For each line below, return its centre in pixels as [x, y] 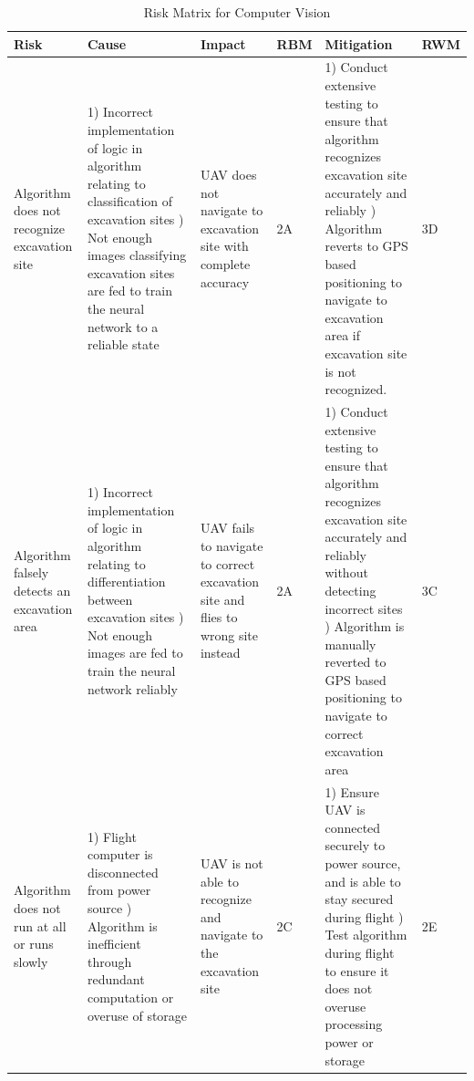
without [346, 572]
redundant [116, 979]
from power [119, 890]
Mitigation [359, 43]
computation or [130, 998]
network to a [123, 326]
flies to [219, 617]
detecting [350, 590]
